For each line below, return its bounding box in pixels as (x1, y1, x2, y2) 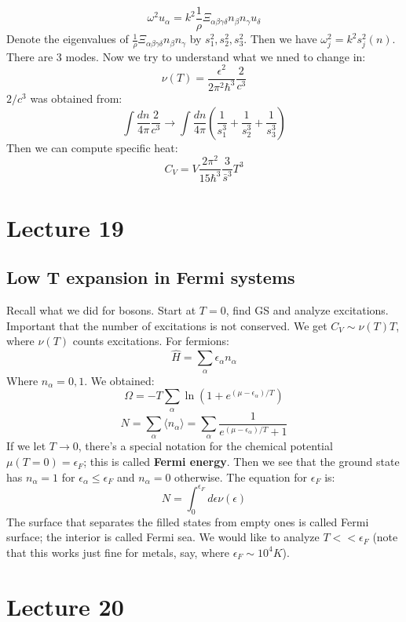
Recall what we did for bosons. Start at (6, 302, 196, 318)
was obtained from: (30, 89, 123, 106)
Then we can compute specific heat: (6, 139, 178, 155)
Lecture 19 (6, 211, 124, 243)
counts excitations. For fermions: (72, 333, 229, 349)
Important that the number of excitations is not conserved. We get (6, 317, 327, 333)
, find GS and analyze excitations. (225, 302, 389, 318)
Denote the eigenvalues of (6, 31, 129, 47)
